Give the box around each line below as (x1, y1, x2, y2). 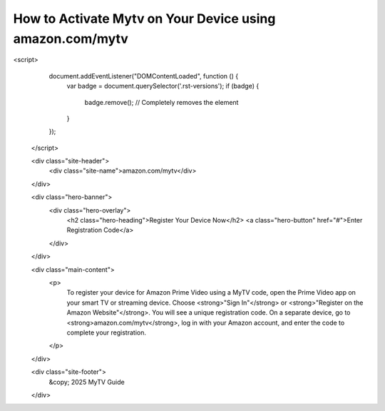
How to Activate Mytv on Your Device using (13, 11, 276, 26)
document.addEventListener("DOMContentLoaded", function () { (48, 71, 239, 80)
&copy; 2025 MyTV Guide (48, 377, 125, 386)
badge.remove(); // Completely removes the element (84, 98, 239, 106)
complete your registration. (66, 328, 146, 337)
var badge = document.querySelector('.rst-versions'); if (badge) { (66, 82, 260, 91)
